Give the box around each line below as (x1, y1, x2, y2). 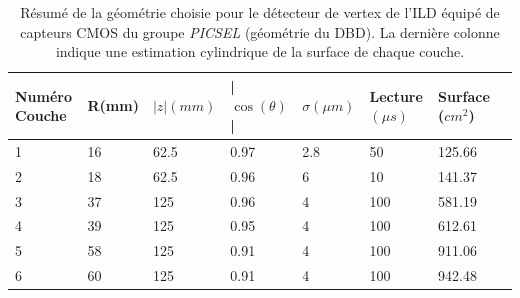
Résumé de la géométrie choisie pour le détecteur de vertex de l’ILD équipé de (20, 2, 500, 22)
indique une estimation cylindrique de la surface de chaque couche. (55, 41, 465, 62)
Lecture (369, 85, 423, 106)
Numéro (15, 85, 73, 106)
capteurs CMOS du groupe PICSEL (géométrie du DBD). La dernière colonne (20, 21, 500, 42)
